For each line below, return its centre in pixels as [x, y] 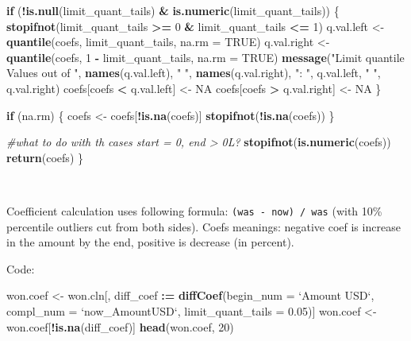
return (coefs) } [45, 157]
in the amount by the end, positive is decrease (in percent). [150, 242]
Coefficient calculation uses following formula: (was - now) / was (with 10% [194, 210]
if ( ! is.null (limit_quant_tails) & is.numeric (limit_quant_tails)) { [173, 10]
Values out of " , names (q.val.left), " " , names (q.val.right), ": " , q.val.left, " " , [194, 73]
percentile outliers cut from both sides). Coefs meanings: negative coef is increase [204, 226]
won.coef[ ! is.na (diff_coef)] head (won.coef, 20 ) [120, 326]
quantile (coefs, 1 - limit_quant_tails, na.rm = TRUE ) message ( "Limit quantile [205, 57]
